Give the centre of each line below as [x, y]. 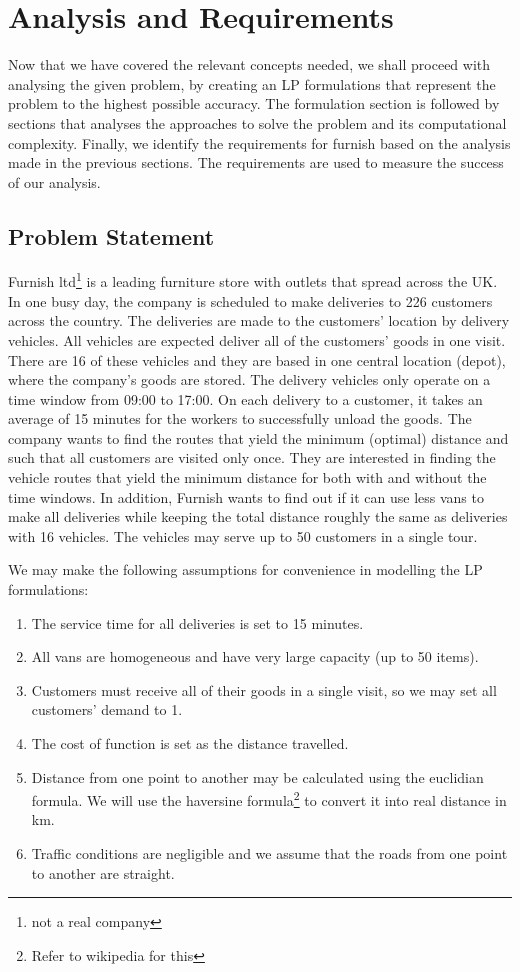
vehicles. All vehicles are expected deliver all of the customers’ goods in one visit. [257, 339]
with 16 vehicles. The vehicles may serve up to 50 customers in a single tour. [243, 535]
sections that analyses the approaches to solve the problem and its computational [257, 122]
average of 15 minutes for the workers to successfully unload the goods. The [240, 418]
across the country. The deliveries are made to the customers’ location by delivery [259, 320]
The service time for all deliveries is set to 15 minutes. [197, 622]
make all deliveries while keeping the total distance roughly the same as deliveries [258, 516]
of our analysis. [54, 181]
